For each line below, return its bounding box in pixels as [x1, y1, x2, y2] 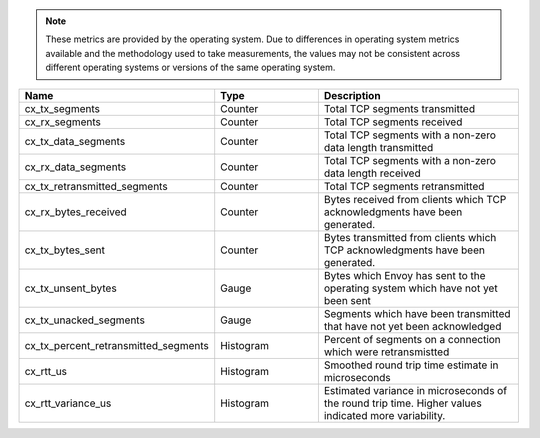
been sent [323, 293, 372, 307]
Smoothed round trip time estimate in [323, 358, 499, 372]
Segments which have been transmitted [323, 306, 511, 320]
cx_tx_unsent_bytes [24, 281, 117, 295]
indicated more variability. [323, 408, 446, 422]
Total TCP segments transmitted [323, 101, 475, 115]
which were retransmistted [323, 345, 450, 359]
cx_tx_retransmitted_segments [24, 179, 169, 193]
